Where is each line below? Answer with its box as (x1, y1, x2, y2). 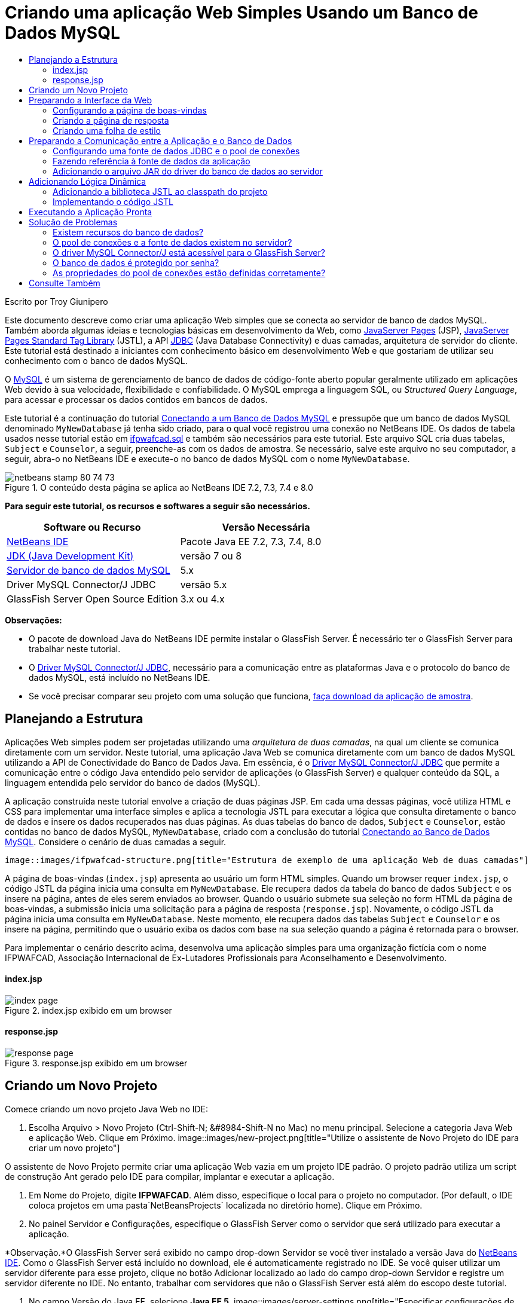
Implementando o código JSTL (53, 196, 173, 207)
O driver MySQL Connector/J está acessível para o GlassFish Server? (53, 247, 325, 258)
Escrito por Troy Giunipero (5, 296, 108, 307)
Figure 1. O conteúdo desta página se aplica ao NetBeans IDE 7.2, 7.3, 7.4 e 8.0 (5, 482, 313, 493)
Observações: (5, 614, 62, 625)
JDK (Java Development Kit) (7, 549, 134, 562)
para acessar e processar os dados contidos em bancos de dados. (5, 394, 268, 405)
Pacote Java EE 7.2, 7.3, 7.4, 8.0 (180, 535, 322, 547)
